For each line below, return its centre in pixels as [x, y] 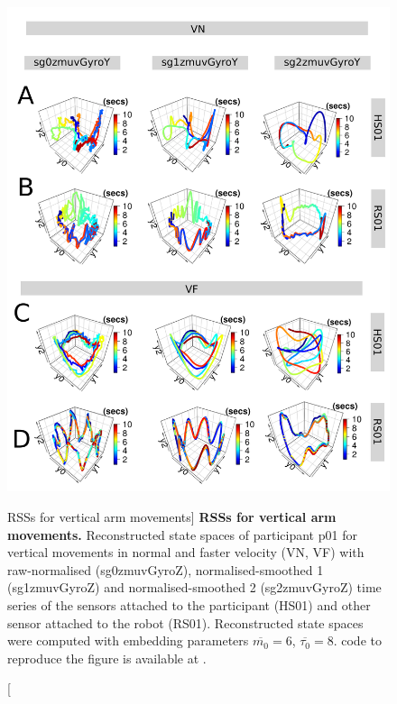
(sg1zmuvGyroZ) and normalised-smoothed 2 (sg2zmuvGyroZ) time [194, 587]
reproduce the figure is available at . [107, 658]
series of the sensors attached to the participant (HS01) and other [189, 604]
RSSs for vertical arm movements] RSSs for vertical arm [172, 516]
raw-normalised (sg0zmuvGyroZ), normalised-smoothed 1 [166, 569]
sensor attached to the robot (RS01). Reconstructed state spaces [185, 622]
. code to [357, 640]
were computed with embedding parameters [128, 640]
